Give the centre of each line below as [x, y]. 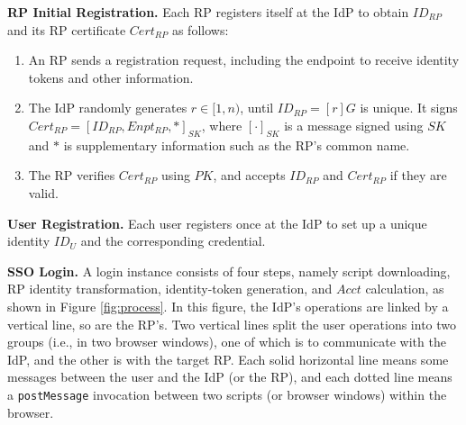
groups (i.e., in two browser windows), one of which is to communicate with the [227, 342]
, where [222, 125]
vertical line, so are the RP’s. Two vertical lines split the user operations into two [232, 324]
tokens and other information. [111, 77]
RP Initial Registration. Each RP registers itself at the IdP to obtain [208, 12]
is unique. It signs [409, 108]
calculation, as [405, 289]
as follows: [200, 29]
